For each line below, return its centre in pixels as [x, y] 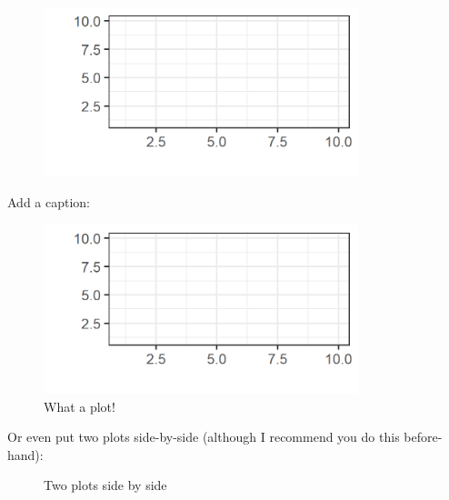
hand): [25, 454]
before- [423, 437]
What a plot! [80, 406]
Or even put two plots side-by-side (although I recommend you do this [204, 437]
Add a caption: [49, 202]
